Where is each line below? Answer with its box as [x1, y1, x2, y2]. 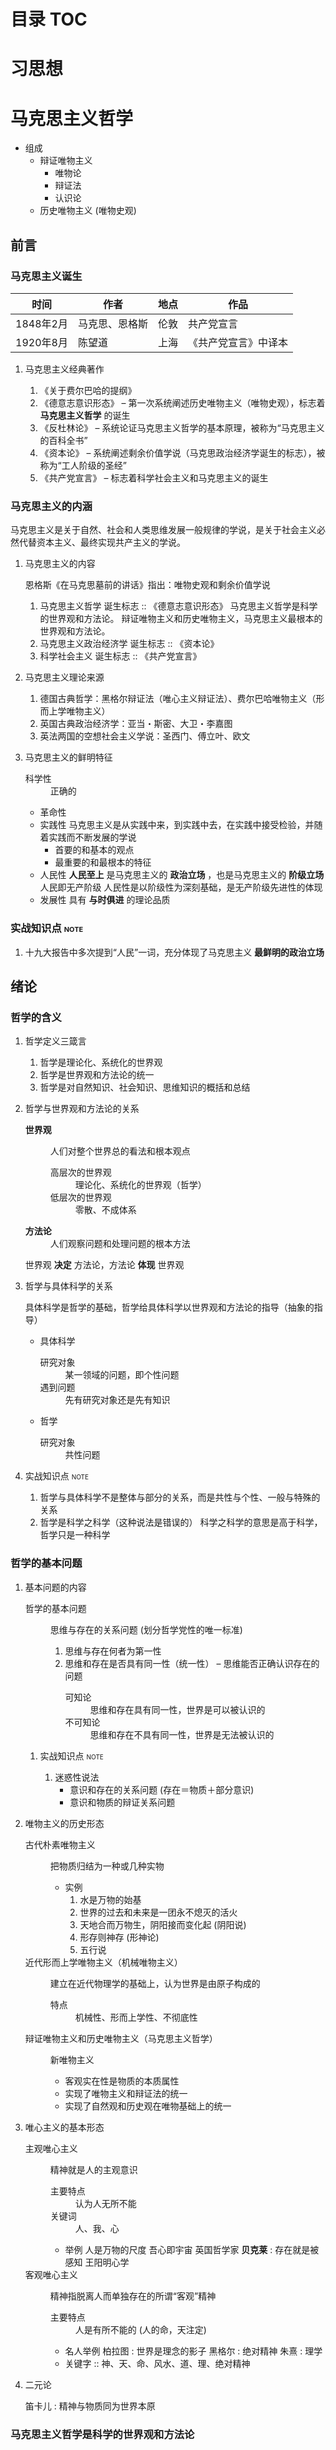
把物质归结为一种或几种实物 [49, 1860, 165, 1872]
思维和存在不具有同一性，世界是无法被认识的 [89, 1728, 275, 1740]
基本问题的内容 [24, 1581, 87, 1593]
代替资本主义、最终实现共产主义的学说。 [18, 536, 186, 549]
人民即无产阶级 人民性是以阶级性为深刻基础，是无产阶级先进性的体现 [39, 881, 323, 894]
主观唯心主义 [24, 2142, 78, 2154]
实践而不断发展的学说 [48, 831, 137, 844]
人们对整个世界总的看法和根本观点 [49, 1145, 191, 1157]
